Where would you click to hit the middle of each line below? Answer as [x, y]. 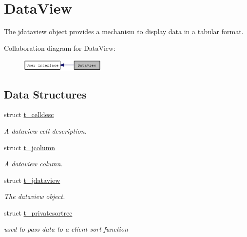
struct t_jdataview [32, 180]
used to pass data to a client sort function [66, 229]
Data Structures [45, 94]
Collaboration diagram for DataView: [60, 48]
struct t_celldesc [29, 114]
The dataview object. [35, 196]
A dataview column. [33, 164]
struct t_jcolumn [30, 147]
